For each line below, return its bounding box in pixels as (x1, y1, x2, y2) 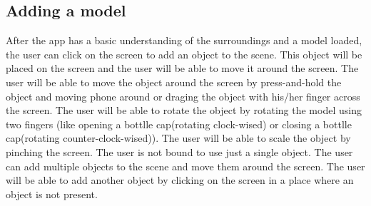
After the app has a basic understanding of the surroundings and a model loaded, (6, 33, 362, 48)
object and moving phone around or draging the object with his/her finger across (6, 88, 360, 103)
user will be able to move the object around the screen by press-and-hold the (6, 74, 342, 89)
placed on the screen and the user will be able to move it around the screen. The (6, 61, 359, 76)
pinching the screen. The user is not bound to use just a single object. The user (6, 144, 353, 159)
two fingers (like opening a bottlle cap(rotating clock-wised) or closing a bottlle (6, 116, 352, 131)
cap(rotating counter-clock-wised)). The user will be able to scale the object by (6, 130, 351, 145)
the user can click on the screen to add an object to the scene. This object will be (6, 46, 362, 61)
